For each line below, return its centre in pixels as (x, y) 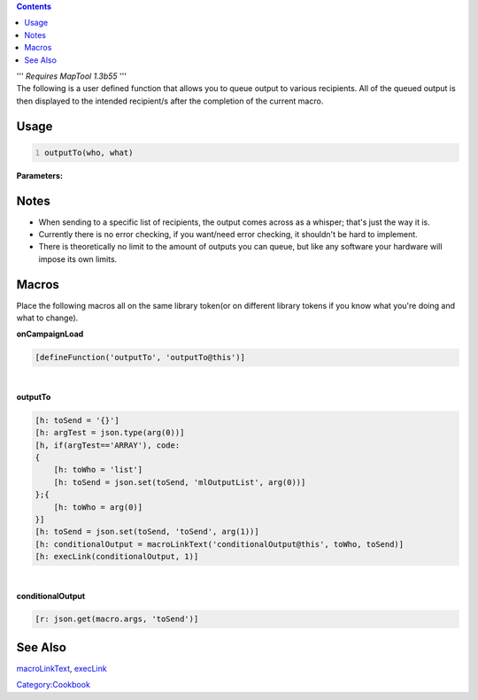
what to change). (47, 318)
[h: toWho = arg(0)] (98, 507)
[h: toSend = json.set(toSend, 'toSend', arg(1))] (147, 532)
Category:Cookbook (53, 685)
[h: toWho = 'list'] (98, 470)
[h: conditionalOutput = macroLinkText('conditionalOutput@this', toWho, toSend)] (220, 544)
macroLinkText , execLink (62, 668)
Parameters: (40, 175)
